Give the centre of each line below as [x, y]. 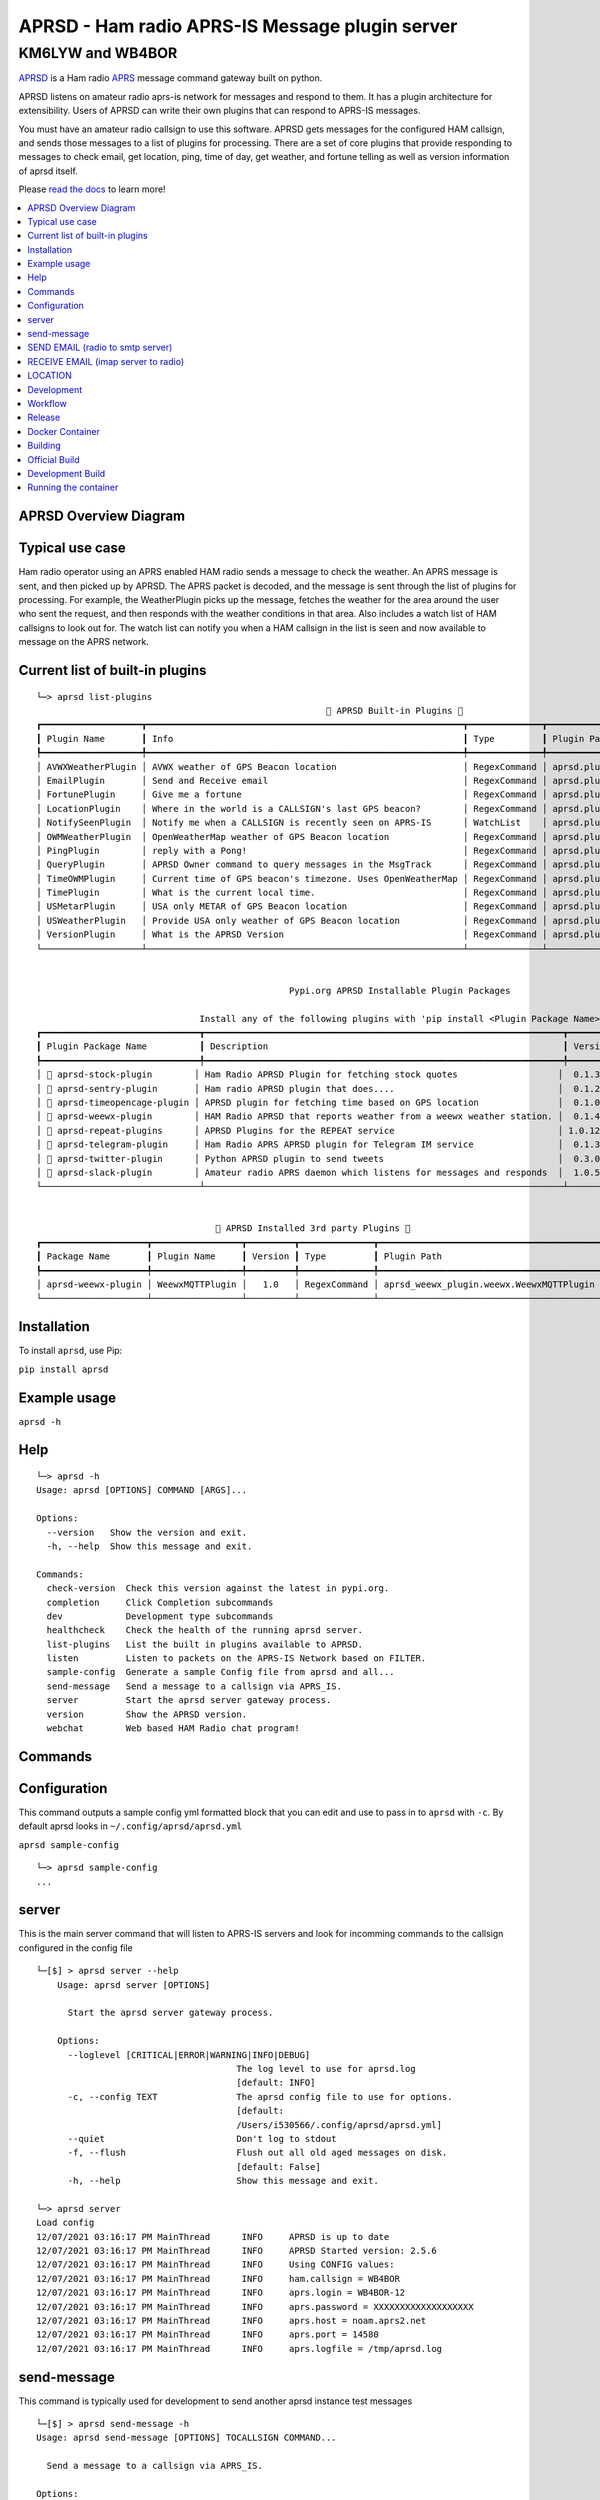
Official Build [53, 459]
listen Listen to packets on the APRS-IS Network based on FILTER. [236, 1658]
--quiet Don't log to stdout [202, 2138]
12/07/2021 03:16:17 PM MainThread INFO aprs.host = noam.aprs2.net [231, 2320]
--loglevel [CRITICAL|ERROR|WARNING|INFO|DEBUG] [189, 2054]
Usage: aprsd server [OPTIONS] [133, 1984]
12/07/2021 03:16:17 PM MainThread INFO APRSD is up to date [213, 2236]
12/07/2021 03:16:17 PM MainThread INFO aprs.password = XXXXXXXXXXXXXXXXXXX [255, 2306]
